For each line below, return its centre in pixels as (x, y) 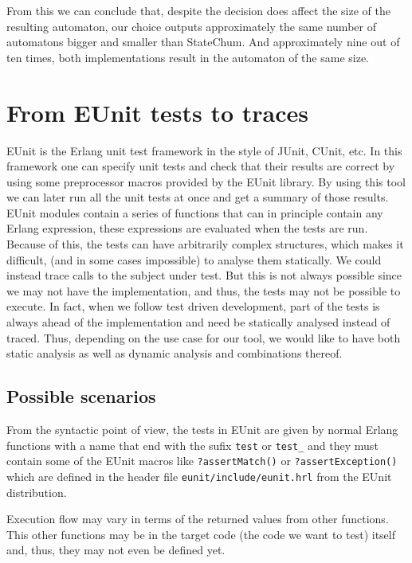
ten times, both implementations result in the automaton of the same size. (188, 57)
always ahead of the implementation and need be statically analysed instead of (198, 322)
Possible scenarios (81, 396)
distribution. (37, 492)
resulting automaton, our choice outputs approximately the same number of (191, 26)
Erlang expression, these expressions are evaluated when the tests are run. (187, 228)
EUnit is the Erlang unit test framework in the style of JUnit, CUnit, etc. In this (204, 150)
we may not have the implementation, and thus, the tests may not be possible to (204, 290)
